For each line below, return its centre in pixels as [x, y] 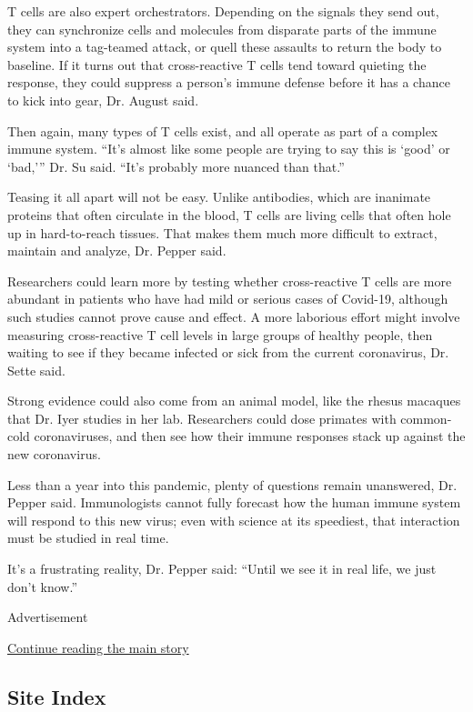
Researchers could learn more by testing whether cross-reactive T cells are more [230, 281]
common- [426, 418]
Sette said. [36, 370]
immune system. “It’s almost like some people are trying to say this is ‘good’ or [229, 149]
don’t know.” [43, 586]
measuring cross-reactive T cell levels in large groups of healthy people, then [220, 334]
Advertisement [48, 617]
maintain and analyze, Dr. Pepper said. [117, 251]
